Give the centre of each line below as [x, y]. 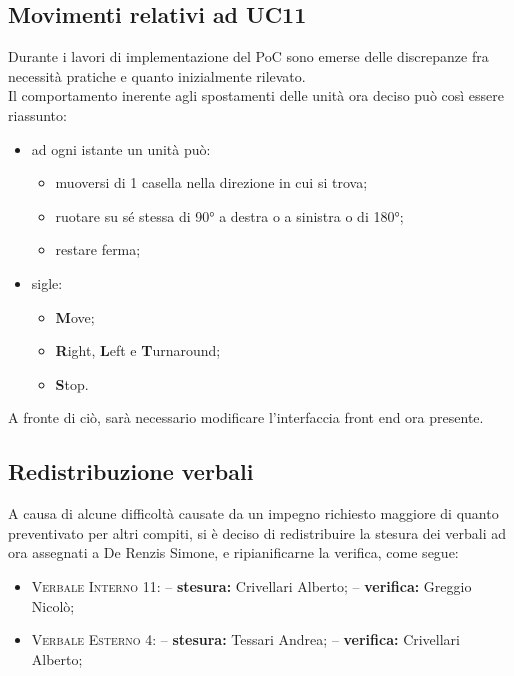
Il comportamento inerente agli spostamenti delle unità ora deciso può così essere [256, 95]
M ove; [75, 316]
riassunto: [37, 114]
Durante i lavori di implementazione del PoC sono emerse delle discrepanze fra [248, 56]
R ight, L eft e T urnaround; [138, 350]
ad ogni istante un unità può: [121, 148]
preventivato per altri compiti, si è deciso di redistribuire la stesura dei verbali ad [257, 532]
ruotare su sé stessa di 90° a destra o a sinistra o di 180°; [229, 215]
